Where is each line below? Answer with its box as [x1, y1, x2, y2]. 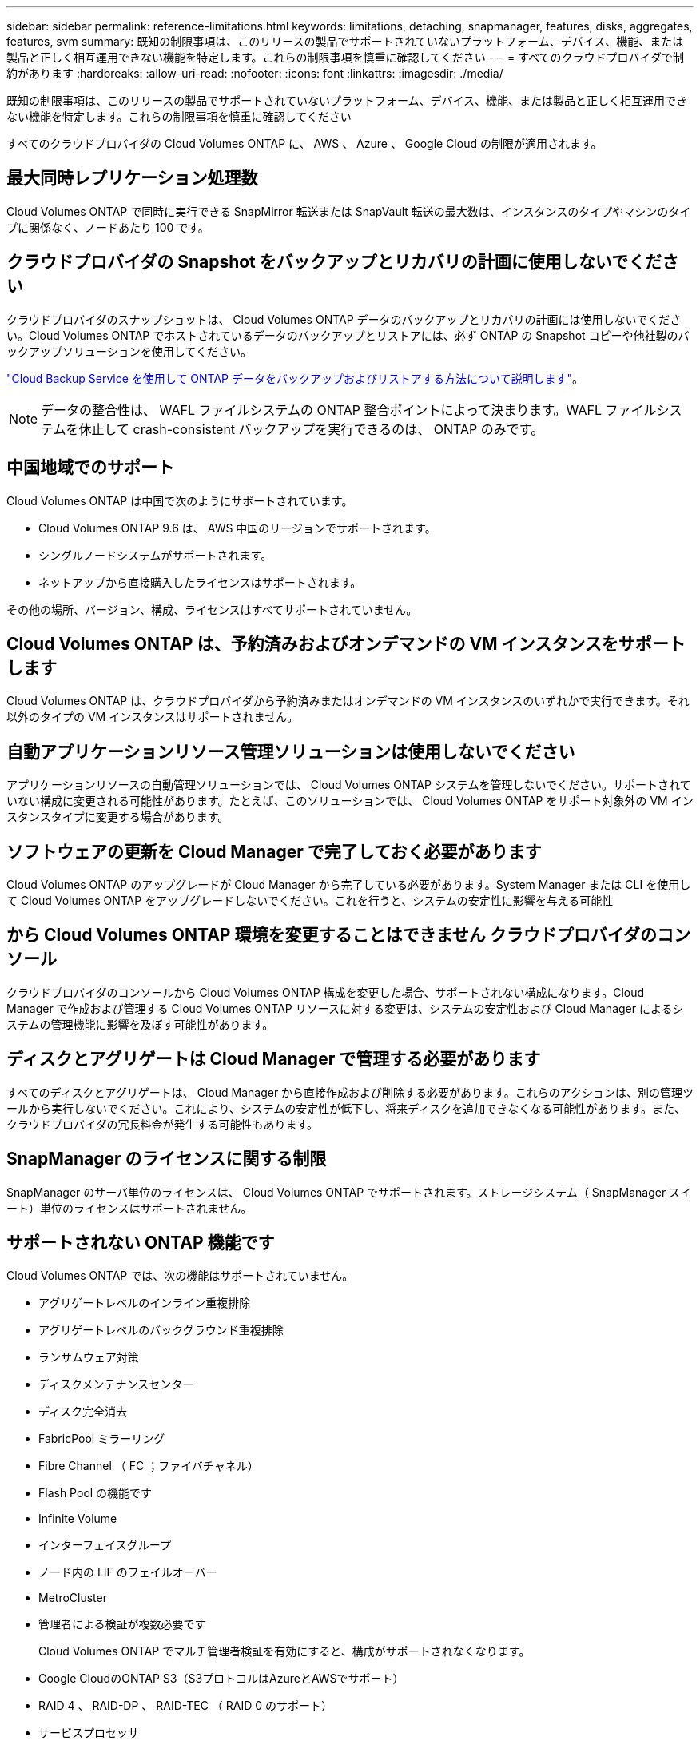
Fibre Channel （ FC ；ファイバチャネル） [38, 1459, 259, 1473]
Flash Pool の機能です [38, 1486, 153, 1500]
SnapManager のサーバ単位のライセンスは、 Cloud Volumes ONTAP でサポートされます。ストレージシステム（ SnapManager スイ [6, 1185, 692, 1199]
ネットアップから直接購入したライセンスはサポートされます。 [38, 575, 362, 589]
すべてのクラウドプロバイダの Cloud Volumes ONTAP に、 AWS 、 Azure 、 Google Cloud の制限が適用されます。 [6, 137, 603, 150]
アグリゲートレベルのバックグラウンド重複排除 [38, 1323, 284, 1337]
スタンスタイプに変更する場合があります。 [6, 810, 229, 824]
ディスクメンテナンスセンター [38, 1377, 194, 1392]
